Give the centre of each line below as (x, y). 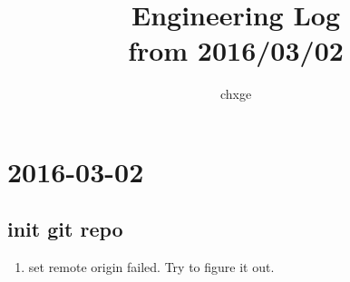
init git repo (65, 229)
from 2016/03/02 (236, 50)
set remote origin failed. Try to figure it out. (151, 267)
